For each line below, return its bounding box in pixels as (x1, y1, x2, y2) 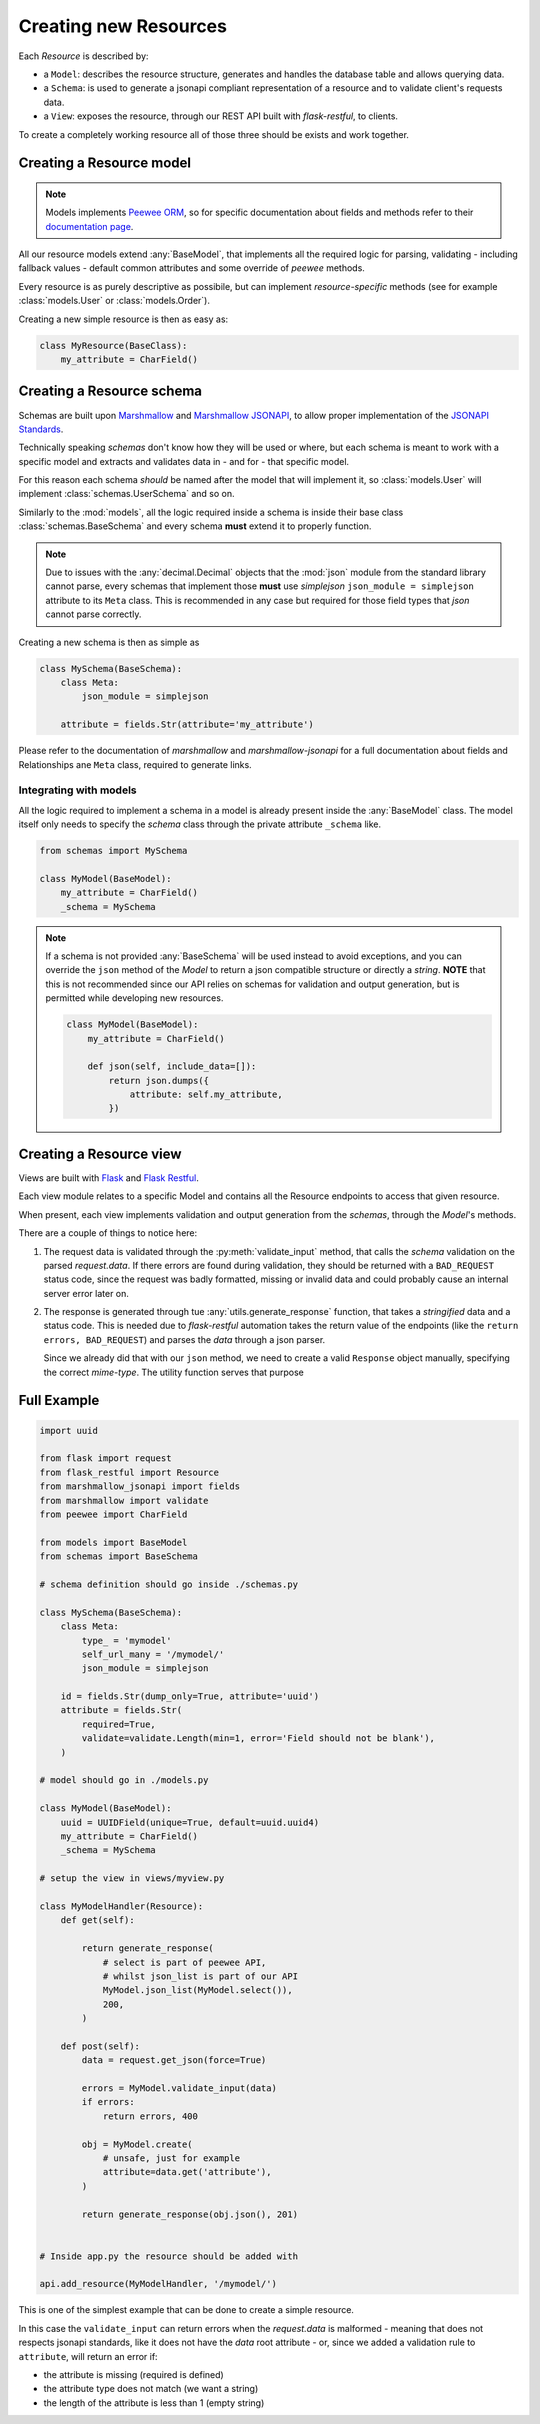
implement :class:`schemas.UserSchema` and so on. (18, 488, 235, 500)
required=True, (81, 1718, 157, 1730)
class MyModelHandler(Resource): (39, 1900, 204, 1912)
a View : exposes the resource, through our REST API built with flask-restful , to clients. (43, 110, 399, 122)
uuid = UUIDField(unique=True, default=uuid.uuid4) (60, 1816, 320, 1828)
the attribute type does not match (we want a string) (43, 2383, 259, 2395)
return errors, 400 (102, 2110, 199, 2122)
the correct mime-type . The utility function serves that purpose (43, 1366, 304, 1378)
